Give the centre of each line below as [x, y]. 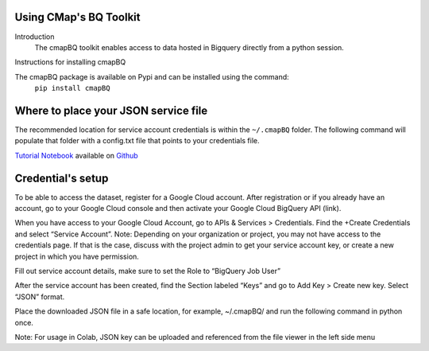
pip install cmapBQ [72, 88]
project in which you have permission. [77, 256]
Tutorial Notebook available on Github [76, 155]
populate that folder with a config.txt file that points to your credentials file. [137, 141]
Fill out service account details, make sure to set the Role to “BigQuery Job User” [148, 271]
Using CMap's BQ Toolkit [77, 17]
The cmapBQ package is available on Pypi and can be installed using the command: [152, 76]
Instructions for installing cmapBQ [70, 62]
